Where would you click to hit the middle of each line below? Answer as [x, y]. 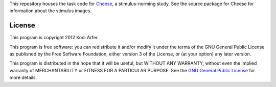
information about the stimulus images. [51, 11]
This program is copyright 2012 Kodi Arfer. [54, 38]
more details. [23, 78]
